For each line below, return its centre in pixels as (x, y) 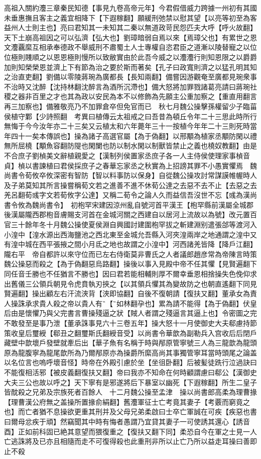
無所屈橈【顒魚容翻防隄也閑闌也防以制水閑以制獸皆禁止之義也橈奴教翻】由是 (130, 146)
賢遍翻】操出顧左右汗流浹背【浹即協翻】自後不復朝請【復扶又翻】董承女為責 (130, 293)
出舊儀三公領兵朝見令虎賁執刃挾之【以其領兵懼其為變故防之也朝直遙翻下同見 (130, 283)
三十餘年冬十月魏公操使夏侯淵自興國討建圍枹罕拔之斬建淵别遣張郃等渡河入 (134, 224)
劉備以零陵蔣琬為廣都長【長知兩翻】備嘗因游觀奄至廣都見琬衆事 (151, 77)
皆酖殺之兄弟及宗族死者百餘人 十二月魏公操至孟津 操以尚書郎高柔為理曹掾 (130, 392)
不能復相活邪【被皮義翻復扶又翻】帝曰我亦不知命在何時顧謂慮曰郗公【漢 (123, 372)
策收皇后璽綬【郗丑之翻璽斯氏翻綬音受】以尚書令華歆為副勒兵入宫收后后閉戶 (130, 333)
